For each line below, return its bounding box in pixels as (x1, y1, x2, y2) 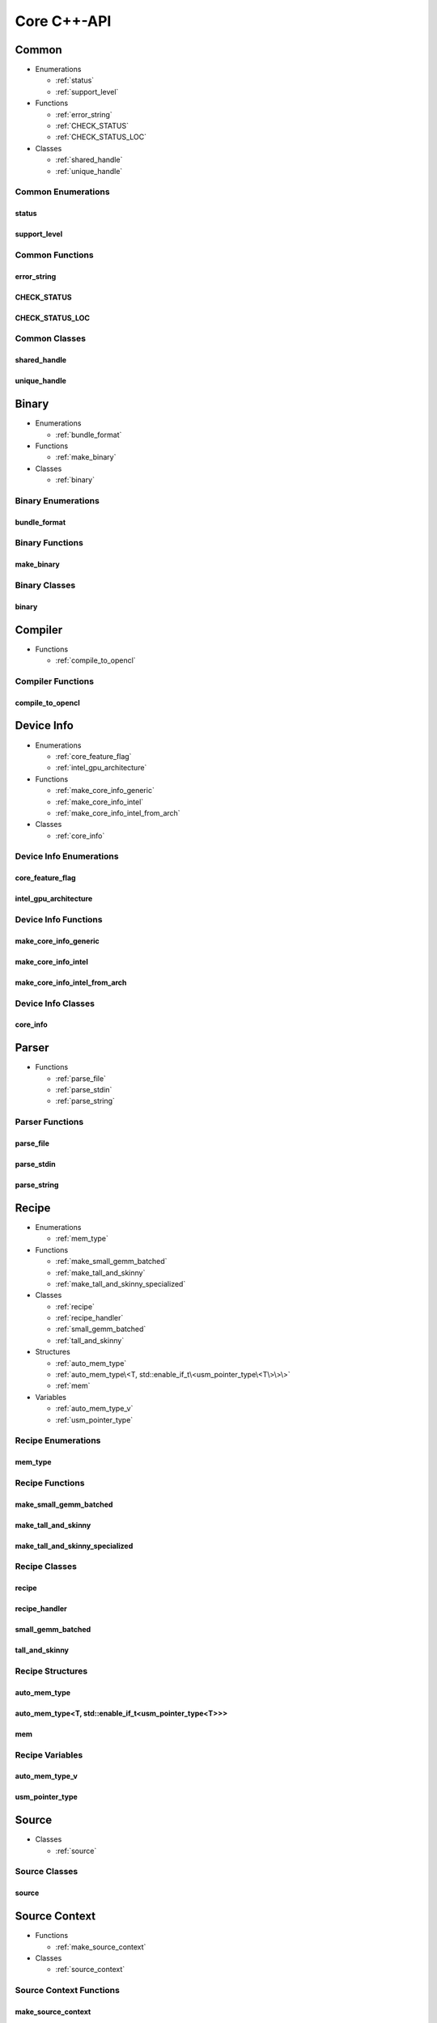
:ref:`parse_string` (55, 1096, 115, 1106)
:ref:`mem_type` (55, 1234, 109, 1244)
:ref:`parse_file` (55, 1073, 107, 1084)
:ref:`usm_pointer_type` (55, 1414, 134, 1424)
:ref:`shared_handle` (55, 155, 123, 165)
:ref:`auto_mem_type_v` (55, 1404, 134, 1414)
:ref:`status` (55, 75, 95, 85)
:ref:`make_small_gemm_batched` (55, 1257, 168, 1266)
